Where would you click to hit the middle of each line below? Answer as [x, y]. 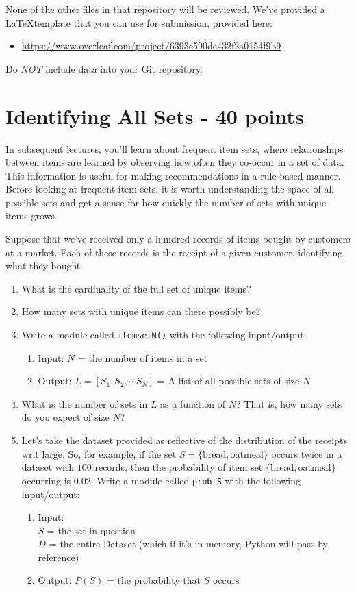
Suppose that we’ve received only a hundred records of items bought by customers [178, 239]
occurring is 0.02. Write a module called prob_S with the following [161, 480]
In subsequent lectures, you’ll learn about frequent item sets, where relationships [175, 148]
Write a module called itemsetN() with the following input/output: [164, 335]
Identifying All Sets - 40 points [155, 115]
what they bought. [44, 266]
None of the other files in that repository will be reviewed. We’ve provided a [165, 9]
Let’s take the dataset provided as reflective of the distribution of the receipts [184, 440]
